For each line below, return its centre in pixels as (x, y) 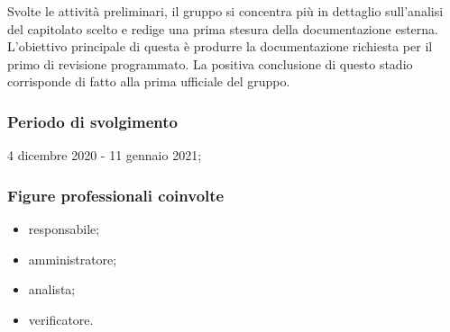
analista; (52, 289)
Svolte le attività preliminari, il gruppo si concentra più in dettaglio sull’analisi (225, 11)
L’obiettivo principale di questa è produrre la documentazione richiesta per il (220, 46)
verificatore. (61, 319)
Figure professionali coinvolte (116, 195)
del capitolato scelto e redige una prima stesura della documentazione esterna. (223, 28)
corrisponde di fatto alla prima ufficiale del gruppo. (149, 81)
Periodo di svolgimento (92, 121)
